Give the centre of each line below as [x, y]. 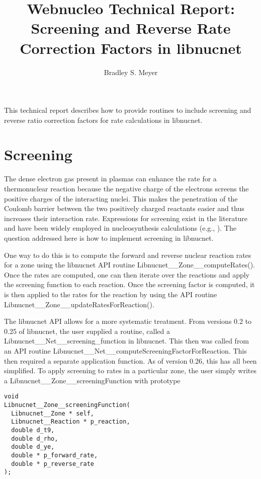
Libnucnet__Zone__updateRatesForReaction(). [79, 304]
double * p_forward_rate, [55, 455]
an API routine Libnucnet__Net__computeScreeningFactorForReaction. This [125, 350]
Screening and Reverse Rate [131, 28]
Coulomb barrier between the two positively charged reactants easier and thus [124, 208]
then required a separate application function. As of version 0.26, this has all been [130, 360]
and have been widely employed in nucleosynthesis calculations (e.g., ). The [120, 228]
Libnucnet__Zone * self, [53, 413]
